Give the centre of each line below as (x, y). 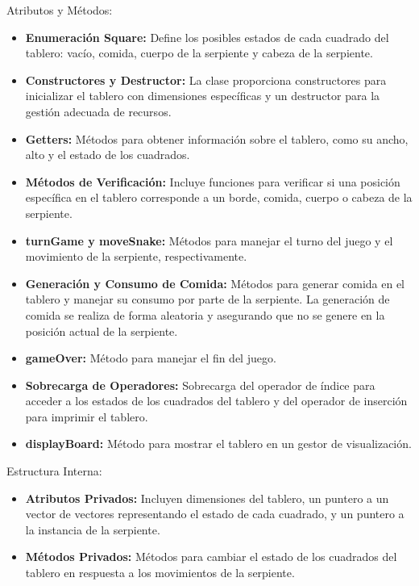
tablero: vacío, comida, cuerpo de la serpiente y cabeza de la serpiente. (199, 53)
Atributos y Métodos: (60, 10)
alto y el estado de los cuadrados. (108, 155)
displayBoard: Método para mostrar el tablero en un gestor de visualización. (218, 444)
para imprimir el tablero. (87, 416)
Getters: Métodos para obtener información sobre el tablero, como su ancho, (217, 138)
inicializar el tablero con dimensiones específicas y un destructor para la (203, 96)
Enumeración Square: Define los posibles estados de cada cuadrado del (207, 37)
